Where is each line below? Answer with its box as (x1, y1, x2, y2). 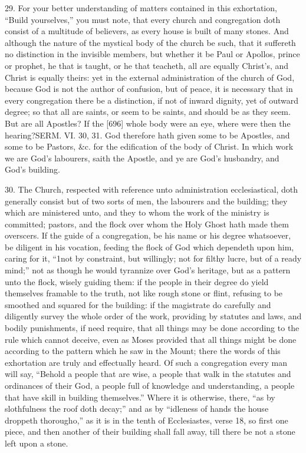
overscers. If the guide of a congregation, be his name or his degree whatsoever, (5, 229, 291, 242)
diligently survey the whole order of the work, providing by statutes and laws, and (5, 310, 302, 322)
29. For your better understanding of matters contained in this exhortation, (5, 2, 277, 14)
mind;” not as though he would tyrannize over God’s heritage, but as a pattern (5, 264, 291, 276)
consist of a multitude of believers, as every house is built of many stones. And (5, 25, 289, 37)
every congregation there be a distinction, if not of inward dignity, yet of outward (5, 94, 299, 106)
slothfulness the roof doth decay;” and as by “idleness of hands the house (5, 402, 269, 415)
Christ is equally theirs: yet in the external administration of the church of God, (5, 71, 295, 83)
